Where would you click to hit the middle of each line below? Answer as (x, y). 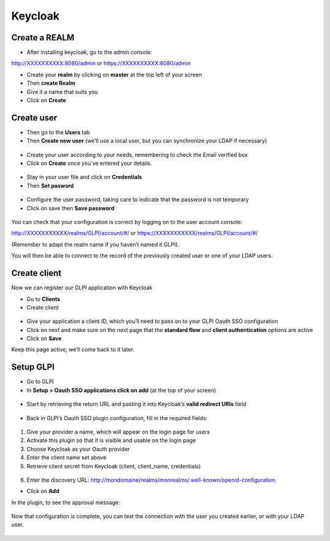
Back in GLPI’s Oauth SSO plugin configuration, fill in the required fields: (117, 418)
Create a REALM (43, 38)
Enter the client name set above (67, 457)
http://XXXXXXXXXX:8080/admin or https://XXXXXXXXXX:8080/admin (101, 64)
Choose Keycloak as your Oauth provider (78, 449)
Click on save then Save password (71, 208)
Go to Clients (43, 299)
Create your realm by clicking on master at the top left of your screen (114, 74)
